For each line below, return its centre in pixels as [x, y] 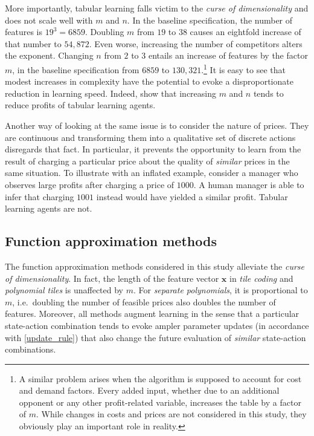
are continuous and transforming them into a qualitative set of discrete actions [150, 137]
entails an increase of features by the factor [228, 55]
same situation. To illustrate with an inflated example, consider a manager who [152, 173]
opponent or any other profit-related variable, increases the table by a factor [160, 402]
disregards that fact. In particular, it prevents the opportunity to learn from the [153, 149]
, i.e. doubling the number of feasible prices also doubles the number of [144, 301]
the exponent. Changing [49, 55]
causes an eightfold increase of [245, 32]
